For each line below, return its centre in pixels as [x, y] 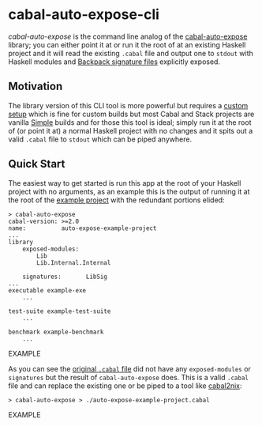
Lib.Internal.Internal [74, 262]
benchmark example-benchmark [56, 332]
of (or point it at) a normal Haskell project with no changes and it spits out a [131, 130]
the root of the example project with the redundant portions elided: [116, 200]
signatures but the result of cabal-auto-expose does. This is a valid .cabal [128, 377]
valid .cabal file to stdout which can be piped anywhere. [100, 139]
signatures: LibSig [65, 277]
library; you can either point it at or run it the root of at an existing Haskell [127, 44]
